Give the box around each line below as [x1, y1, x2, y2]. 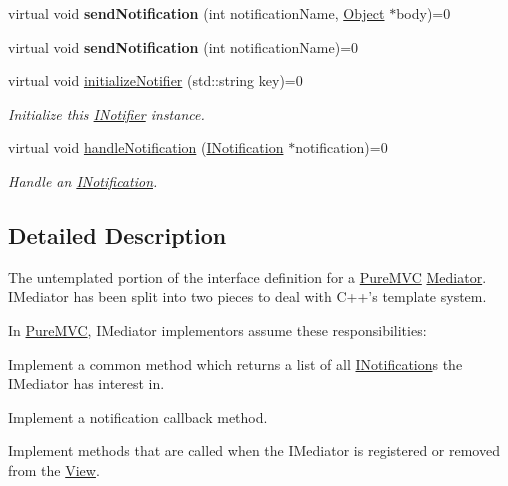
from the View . [8, 459, 100, 480]
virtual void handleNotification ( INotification [8, 137, 284, 158]
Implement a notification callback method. [8, 406, 268, 427]
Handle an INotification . [8, 170, 158, 191]
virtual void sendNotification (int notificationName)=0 [8, 36, 359, 57]
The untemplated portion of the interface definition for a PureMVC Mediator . [8, 266, 487, 287]
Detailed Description [8, 219, 227, 250]
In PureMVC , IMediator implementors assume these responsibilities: [8, 319, 427, 340]
